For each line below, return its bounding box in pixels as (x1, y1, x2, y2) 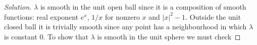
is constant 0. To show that (4, 31, 89, 41)
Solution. (4, 2, 32, 12)
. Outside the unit (185, 11, 241, 22)
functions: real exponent (4, 11, 79, 22)
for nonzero (105, 11, 140, 22)
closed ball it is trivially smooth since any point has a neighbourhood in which (4, 21, 247, 32)
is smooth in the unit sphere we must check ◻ (97, 31, 241, 41)
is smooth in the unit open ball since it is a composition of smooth (40, 2, 246, 12)
